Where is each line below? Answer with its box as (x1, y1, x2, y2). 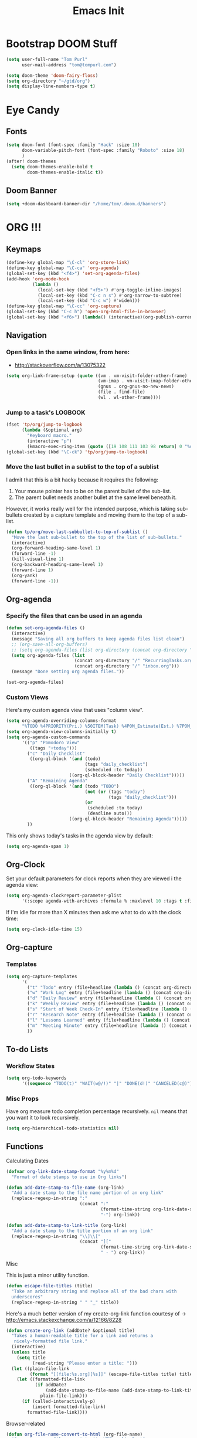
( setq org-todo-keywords (6, 1075, 67, 1081)
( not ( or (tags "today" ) (84, 789, 145, 795)
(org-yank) (11, 572, 38, 578)
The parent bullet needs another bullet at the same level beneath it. (14, 494, 177, 501)
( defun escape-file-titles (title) (6, 1283, 93, 1289)
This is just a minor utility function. (6, 1271, 89, 1279)
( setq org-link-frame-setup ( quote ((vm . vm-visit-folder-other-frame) (6, 372, 188, 379)
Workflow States (6, 1061, 55, 1070)
